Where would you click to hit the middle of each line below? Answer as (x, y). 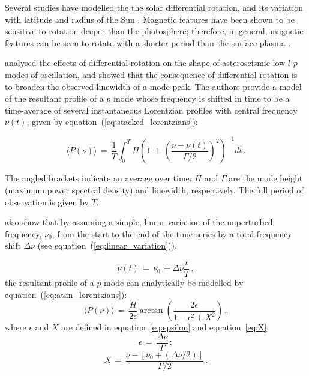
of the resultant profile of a (54, 98)
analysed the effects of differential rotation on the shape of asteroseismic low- (146, 63)
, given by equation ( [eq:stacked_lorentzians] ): (112, 122)
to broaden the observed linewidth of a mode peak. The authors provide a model (153, 86)
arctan (151, 311)
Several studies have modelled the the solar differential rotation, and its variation (154, 7)
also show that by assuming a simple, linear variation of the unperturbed (139, 222)
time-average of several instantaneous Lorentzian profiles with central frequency (151, 110)
